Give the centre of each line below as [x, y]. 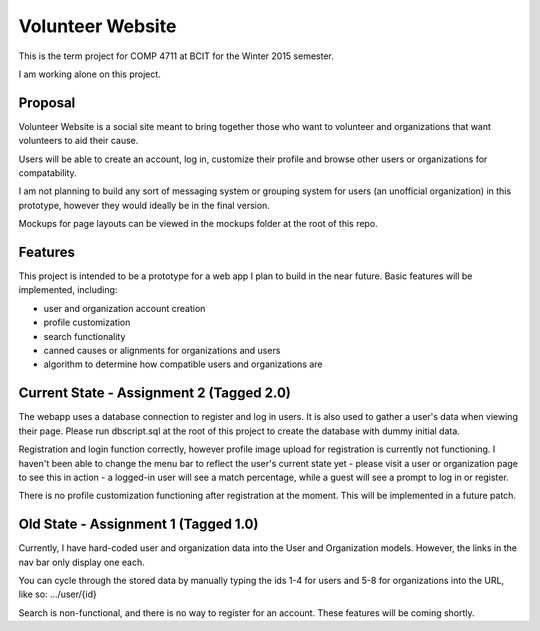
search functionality [84, 336]
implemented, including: [68, 290]
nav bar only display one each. [81, 562]
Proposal [47, 102]
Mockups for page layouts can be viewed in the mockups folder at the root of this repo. [198, 224]
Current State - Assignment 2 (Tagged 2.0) [155, 393]
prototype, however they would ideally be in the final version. [144, 205]
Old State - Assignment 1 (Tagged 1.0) [138, 524]
